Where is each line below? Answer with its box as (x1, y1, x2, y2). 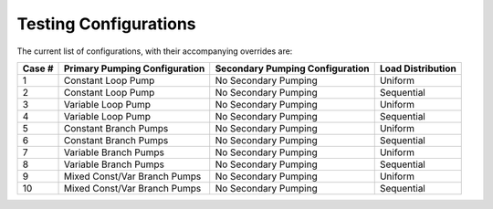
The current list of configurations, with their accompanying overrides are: (16, 46, 293, 57)
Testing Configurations (16, 14, 196, 34)
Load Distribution (379, 62, 456, 75)
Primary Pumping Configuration (64, 62, 205, 75)
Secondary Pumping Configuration (215, 62, 370, 75)
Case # (22, 62, 54, 75)
